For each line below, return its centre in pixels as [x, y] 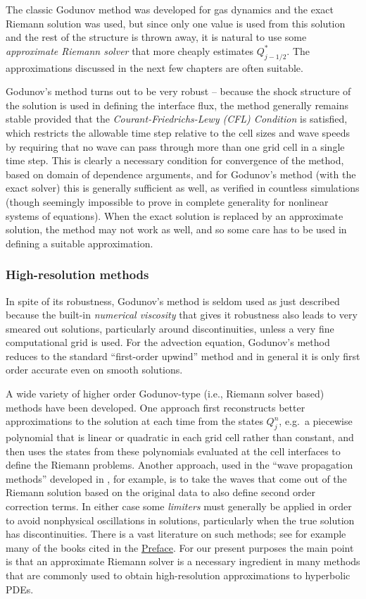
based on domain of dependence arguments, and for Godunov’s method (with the [181, 174]
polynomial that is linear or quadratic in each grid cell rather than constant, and [180, 437]
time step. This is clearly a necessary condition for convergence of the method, [175, 160]
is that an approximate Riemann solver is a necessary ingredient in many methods [183, 561]
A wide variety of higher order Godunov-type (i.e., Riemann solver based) [165, 394]
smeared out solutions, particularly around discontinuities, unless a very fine [170, 328]
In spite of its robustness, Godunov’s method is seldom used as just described [173, 301]
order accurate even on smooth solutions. [94, 370]
